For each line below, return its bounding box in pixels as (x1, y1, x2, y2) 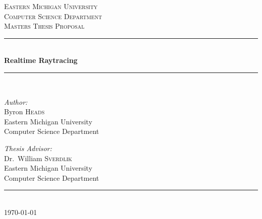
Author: (4, 96, 28, 107)
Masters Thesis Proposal (4, 21, 85, 31)
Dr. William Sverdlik (4, 153, 73, 163)
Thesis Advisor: (4, 142, 52, 153)
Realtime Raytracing (4, 55, 78, 65)
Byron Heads (4, 106, 45, 117)
